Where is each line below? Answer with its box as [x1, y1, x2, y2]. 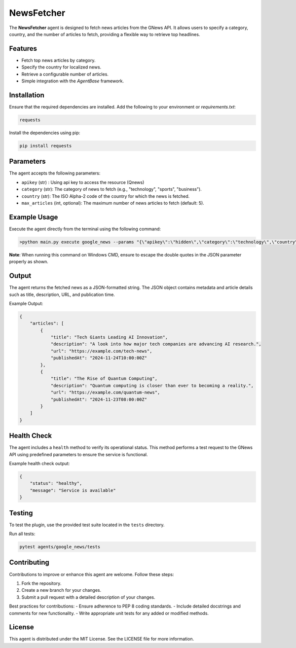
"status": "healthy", [30, 481, 82, 486]
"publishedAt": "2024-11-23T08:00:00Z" [50, 396, 148, 402]
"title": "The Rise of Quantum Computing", [50, 376, 158, 382]
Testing [9, 508, 33, 517]
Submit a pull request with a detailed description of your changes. [21, 594, 155, 600]
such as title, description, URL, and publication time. [9, 291, 115, 297]
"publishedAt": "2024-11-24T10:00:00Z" [50, 355, 148, 361]
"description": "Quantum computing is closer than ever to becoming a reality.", [50, 383, 254, 388]
